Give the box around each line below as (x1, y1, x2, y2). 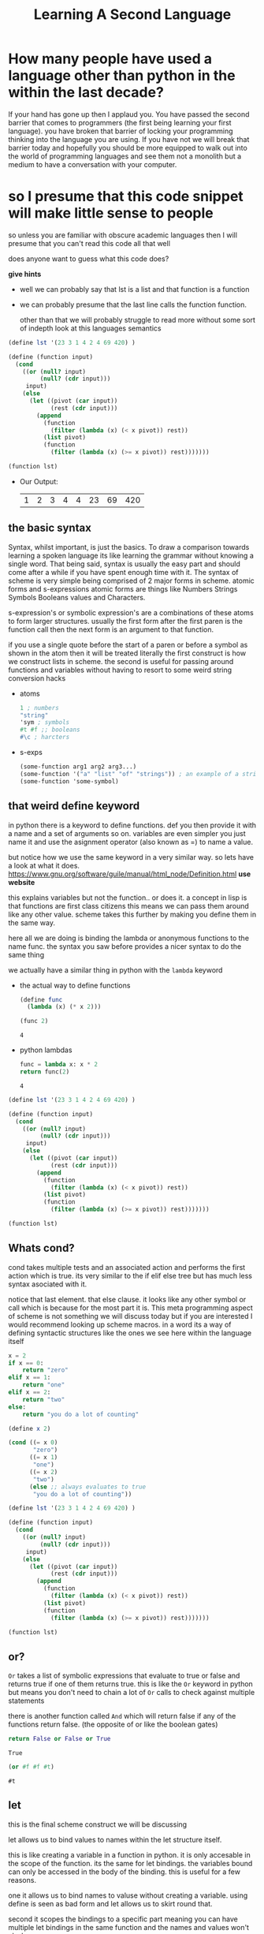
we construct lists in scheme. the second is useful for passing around (8, 656, 234, 666)
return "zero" (22, 1366, 69, 1374)
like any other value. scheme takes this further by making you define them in (8, 909, 257, 919)
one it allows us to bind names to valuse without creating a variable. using (8, 1891, 248, 1900)
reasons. (8, 1875, 37, 1884)
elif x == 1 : (8, 1374, 51, 1382)
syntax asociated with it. (8, 1279, 87, 1289)
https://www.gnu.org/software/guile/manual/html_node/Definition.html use (8, 869, 251, 879)
